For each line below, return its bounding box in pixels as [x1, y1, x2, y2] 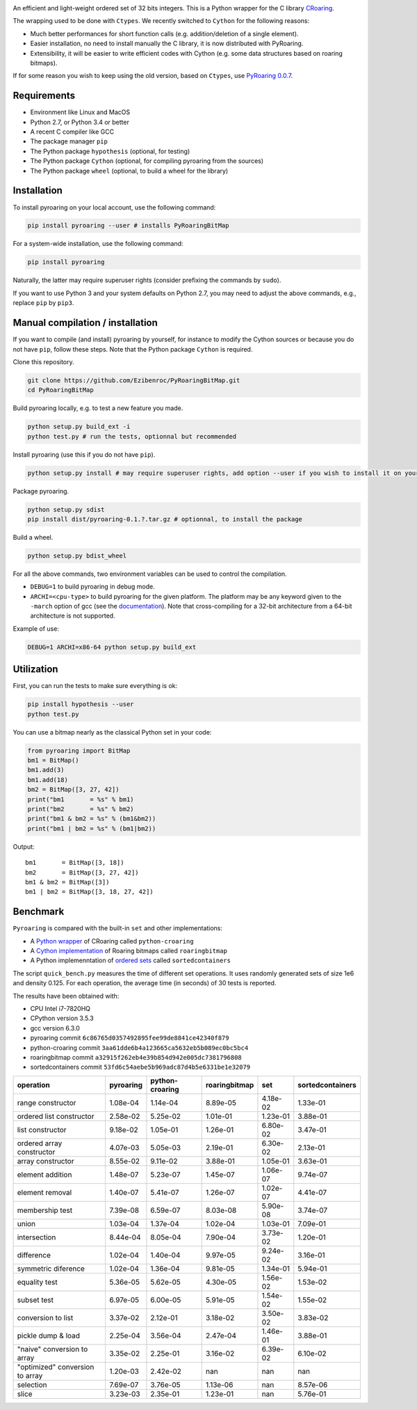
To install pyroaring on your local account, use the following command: [13, 203, 216, 212]
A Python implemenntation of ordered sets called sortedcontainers [30, 956, 231, 964]
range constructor [17, 1097, 76, 1107]
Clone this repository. [13, 357, 74, 366]
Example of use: [13, 624, 59, 633]
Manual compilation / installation [13, 317, 158, 329]
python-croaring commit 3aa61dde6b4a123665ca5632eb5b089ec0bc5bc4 [30, 1043, 249, 1051]
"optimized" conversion [17, 1362, 95, 1372]
